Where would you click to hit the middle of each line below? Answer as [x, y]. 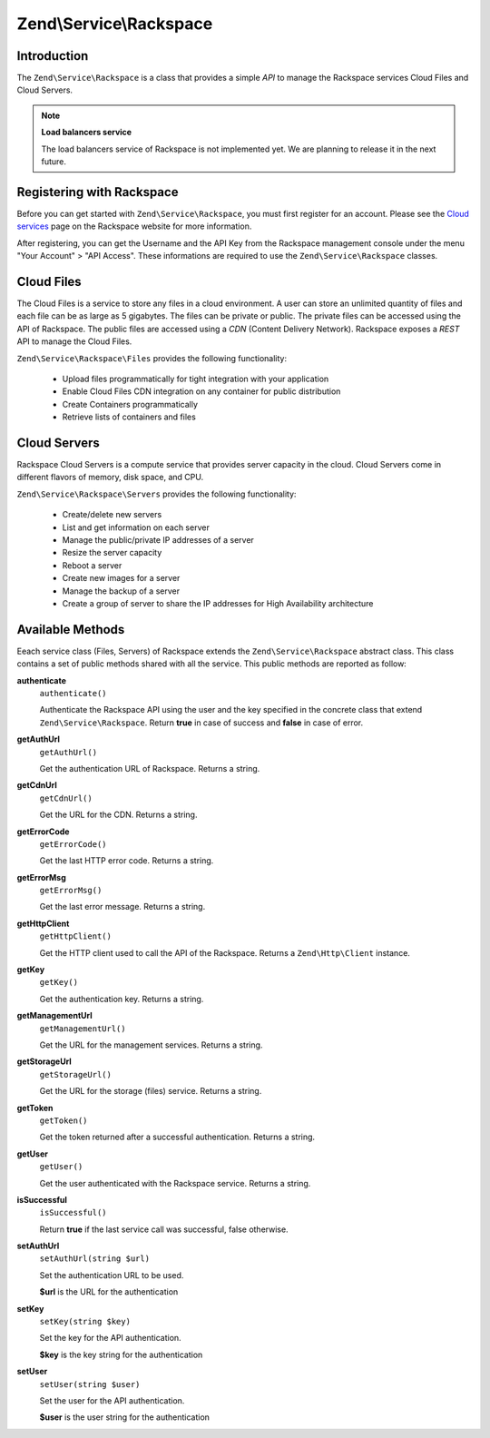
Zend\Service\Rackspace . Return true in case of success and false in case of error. [201, 723]
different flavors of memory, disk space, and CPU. [110, 478]
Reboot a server [92, 565]
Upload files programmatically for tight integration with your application [196, 379]
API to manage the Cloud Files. [74, 341]
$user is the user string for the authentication [125, 1417]
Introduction [53, 56]
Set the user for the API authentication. [112, 1400]
